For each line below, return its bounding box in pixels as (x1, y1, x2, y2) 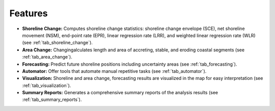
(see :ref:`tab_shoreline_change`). (22, 40, 93, 46)
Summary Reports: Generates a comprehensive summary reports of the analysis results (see (22, 90, 218, 96)
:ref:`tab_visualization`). (22, 82, 71, 89)
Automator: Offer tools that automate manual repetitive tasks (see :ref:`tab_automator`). (22, 68, 207, 74)
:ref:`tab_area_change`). (22, 54, 72, 60)
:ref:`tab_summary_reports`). (22, 97, 82, 103)
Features (9, 8, 48, 19)
